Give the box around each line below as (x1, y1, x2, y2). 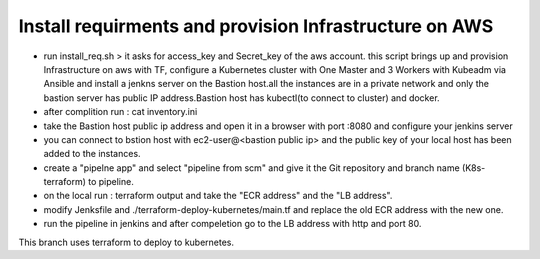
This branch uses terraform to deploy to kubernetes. (18, 236, 235, 248)
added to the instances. (43, 148, 141, 160)
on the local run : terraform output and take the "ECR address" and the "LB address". (43, 190, 393, 202)
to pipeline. (88, 176, 134, 188)
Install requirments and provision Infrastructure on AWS (18, 15, 494, 37)
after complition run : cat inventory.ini (43, 106, 198, 118)
